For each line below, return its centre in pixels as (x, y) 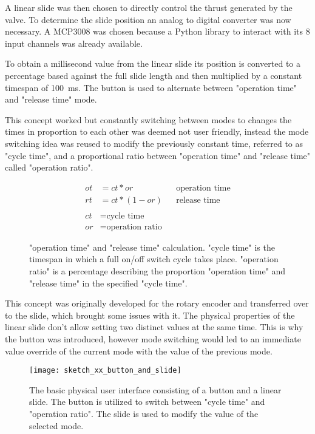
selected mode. (56, 425)
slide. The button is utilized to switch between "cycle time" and (147, 402)
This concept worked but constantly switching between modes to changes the (148, 119)
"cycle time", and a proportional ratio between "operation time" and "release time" (158, 155)
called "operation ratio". (49, 167)
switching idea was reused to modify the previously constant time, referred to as (154, 143)
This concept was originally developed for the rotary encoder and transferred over (157, 303)
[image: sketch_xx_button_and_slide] (105, 371)
